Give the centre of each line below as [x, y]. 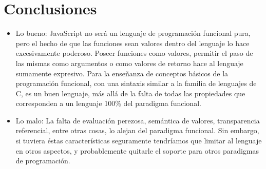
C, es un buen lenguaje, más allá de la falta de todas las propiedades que [130, 93]
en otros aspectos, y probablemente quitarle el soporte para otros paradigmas [137, 150]
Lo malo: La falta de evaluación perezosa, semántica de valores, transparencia [138, 120]
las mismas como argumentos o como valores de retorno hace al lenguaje [129, 63]
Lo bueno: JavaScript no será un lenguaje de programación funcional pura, [133, 33]
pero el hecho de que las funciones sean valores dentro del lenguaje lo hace [132, 43]
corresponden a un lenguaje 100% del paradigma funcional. [108, 103]
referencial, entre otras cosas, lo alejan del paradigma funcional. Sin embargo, [137, 130]
